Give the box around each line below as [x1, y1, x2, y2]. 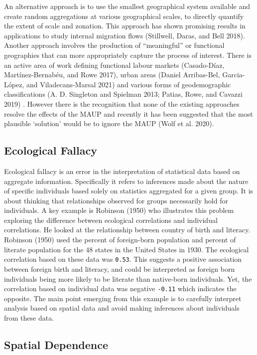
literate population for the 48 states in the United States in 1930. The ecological [4, 244, 249, 254]
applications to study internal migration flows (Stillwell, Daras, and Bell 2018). [4, 30, 245, 40]
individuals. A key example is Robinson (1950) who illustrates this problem [4, 205, 234, 215]
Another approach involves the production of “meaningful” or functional [4, 40, 225, 50]
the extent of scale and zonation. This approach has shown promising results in [4, 20, 246, 31]
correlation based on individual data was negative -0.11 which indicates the [4, 283, 237, 294]
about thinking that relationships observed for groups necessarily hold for [4, 195, 228, 205]
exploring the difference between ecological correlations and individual [4, 214, 218, 225]
